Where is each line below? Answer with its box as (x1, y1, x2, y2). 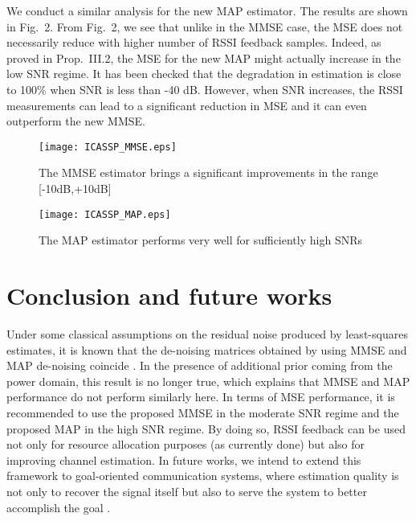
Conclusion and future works (6, 279, 332, 312)
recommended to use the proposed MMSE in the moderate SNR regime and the (6, 404, 399, 420)
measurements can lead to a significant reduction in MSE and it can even (6, 96, 367, 113)
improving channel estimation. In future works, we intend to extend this (6, 451, 361, 468)
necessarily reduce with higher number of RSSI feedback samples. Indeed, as (6, 34, 381, 51)
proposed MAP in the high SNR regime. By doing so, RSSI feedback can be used (6, 420, 406, 437)
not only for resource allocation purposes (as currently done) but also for (6, 436, 365, 453)
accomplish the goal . (6, 498, 111, 515)
